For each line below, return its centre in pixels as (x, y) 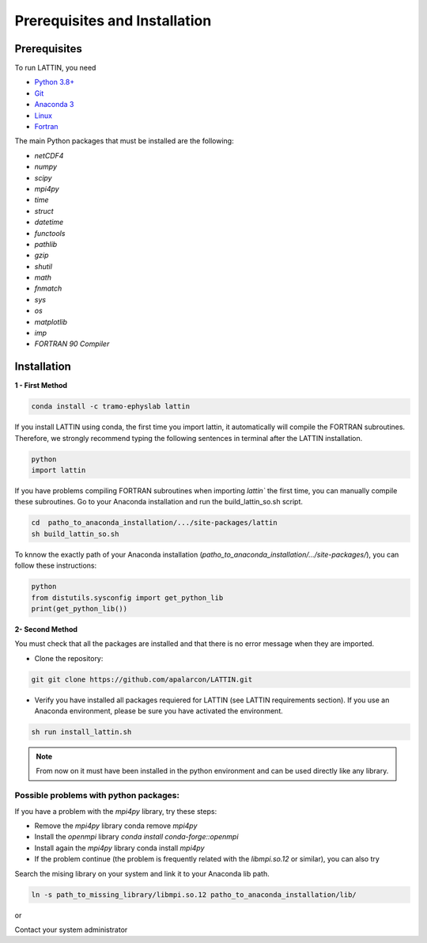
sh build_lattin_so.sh (75, 534)
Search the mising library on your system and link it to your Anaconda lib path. (142, 873)
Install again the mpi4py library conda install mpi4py (119, 848)
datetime (49, 222)
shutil (43, 266)
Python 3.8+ (55, 82)
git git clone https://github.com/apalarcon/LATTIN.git (142, 679)
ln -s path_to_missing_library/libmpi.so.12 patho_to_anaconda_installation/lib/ (194, 894)
